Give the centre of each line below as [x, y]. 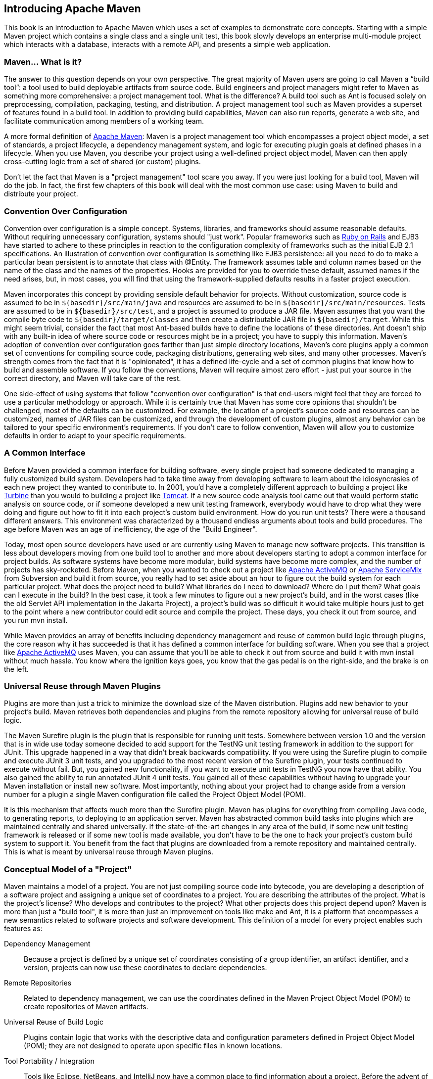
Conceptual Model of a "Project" [68, 869]
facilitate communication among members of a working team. [104, 121]
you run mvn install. [36, 620]
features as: [23, 929]
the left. [16, 669]
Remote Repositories [38, 983]
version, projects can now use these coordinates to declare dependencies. [145, 968]
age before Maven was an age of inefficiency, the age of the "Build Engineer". [131, 529]
